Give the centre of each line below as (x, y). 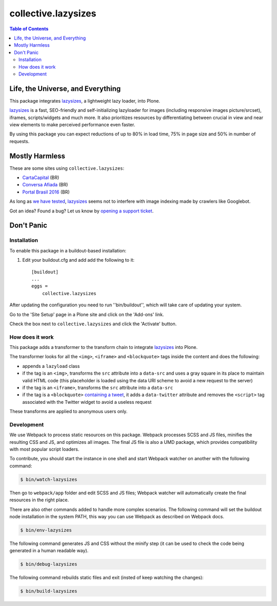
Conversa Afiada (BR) (45, 185)
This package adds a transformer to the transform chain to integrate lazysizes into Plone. (103, 347)
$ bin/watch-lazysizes (49, 479)
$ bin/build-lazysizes (49, 591)
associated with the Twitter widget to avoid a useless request (87, 402)
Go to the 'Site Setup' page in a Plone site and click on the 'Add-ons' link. (87, 314)
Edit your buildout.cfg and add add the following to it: (78, 260)
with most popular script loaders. (44, 449)
